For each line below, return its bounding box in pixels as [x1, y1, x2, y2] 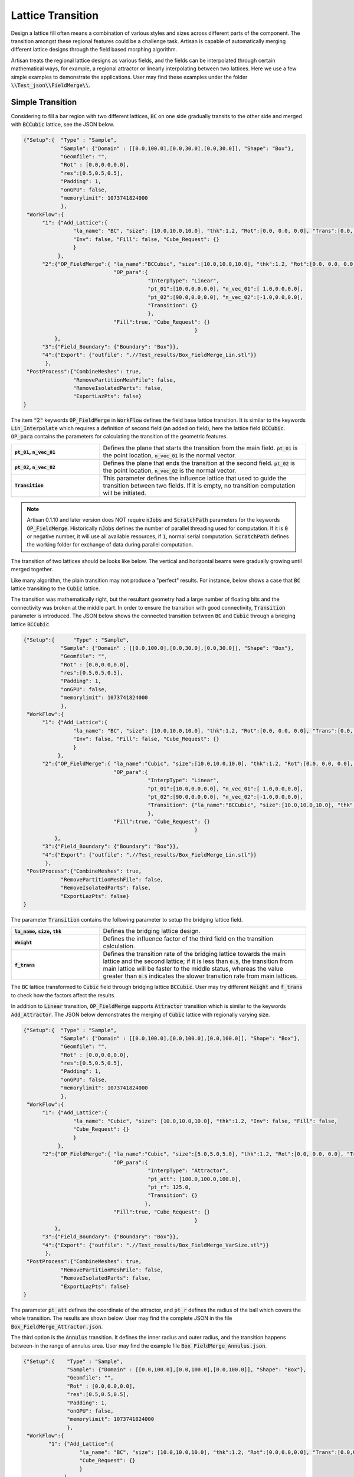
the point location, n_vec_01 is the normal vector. [103, 451, 237, 459]
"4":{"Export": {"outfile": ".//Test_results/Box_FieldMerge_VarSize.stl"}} [42, 1241, 270, 1248]
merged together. [11, 566, 53, 573]
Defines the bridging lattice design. [103, 927, 201, 935]
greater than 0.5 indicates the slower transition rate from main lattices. [103, 972, 298, 980]
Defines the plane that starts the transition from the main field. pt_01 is [103, 444, 298, 452]
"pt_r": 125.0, [147, 1183, 192, 1190]
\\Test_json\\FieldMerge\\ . [11, 82, 91, 89]
